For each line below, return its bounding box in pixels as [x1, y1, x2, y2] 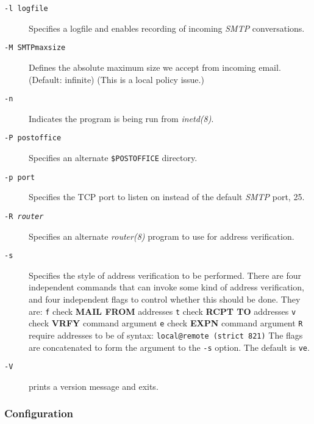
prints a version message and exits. [29, 379, 159, 392]
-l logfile [4, 4, 48, 13]
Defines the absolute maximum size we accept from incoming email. [29, 60, 281, 73]
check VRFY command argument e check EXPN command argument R [29, 317, 303, 329]
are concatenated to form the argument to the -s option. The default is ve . [29, 340, 310, 353]
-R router [4, 212, 44, 221]
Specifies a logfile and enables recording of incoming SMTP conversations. [29, 21, 305, 34]
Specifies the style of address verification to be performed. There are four [29, 268, 302, 281]
